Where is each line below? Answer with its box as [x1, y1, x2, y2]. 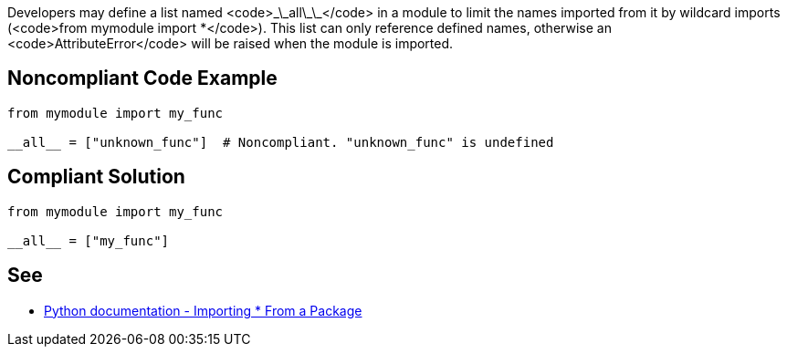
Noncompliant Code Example [7, 67, 278, 90]
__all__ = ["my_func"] [7, 233, 170, 248]
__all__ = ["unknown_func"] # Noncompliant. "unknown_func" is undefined [7, 134, 554, 150]
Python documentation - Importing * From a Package [44, 302, 362, 318]
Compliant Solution [7, 165, 185, 189]
